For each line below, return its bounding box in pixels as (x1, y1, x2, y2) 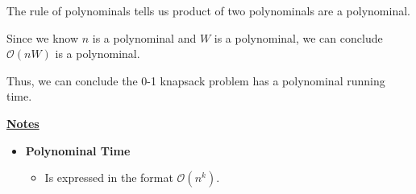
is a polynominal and (92, 29, 197, 46)
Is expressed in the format (44, 169, 173, 186)
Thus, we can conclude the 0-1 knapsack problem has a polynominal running (6, 72, 385, 89)
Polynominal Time (25, 142, 131, 159)
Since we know (6, 29, 79, 46)
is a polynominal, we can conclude (214, 29, 383, 46)
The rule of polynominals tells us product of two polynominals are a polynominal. (6, 2, 410, 19)
